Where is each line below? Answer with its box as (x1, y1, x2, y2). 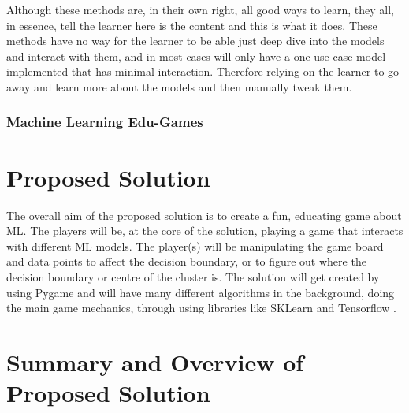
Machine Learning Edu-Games (6, 112, 203, 132)
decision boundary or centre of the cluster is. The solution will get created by (6, 268, 380, 285)
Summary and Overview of (6, 345, 304, 378)
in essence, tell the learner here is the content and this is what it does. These (6, 17, 377, 33)
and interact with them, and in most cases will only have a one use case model (6, 47, 386, 64)
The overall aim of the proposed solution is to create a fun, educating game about (6, 206, 402, 223)
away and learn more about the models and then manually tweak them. (6, 78, 352, 95)
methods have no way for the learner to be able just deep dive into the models (6, 32, 385, 49)
